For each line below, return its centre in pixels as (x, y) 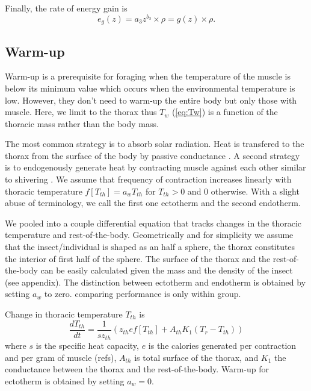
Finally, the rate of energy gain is (66, 8)
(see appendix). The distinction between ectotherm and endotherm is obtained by (155, 282)
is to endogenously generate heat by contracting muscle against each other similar (155, 167)
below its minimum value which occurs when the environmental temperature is (150, 88)
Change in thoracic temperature (64, 314)
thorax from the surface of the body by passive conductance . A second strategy (152, 155)
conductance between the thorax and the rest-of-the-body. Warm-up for (137, 369)
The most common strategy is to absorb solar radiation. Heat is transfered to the (155, 144)
